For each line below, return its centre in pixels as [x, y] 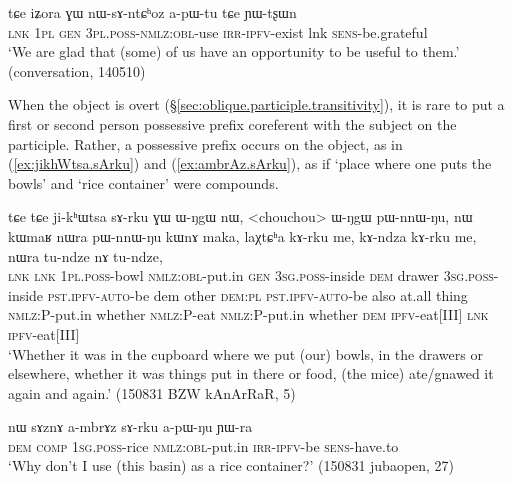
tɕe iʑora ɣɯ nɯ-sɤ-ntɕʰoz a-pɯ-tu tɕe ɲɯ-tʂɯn [152, 12]
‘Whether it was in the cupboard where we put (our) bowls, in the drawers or [245, 353]
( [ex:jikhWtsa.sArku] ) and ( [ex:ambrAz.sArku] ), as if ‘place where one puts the [250, 163]
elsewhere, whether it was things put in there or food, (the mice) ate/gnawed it [251, 373]
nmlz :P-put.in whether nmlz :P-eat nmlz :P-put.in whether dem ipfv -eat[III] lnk [248, 314]
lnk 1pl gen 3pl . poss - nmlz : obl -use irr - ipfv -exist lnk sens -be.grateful [218, 31]
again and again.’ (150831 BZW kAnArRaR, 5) [152, 392]
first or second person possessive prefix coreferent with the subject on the [232, 123]
